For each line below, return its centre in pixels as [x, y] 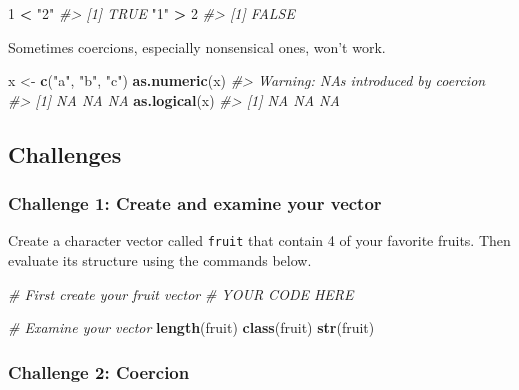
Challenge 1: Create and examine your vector [195, 203]
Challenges [65, 153]
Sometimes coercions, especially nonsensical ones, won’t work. [197, 46]
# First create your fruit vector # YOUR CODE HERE [181, 293]
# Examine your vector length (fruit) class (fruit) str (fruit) [191, 327]
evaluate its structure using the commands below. [160, 260]
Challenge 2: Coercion [99, 371]
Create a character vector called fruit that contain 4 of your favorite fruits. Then [259, 240]
